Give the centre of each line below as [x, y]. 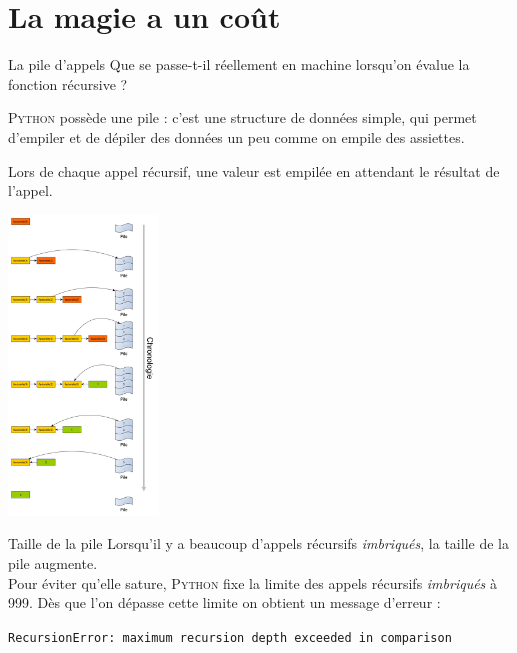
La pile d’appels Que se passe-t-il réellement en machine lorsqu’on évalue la [239, 64]
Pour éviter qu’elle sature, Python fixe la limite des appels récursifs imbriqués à [253, 582]
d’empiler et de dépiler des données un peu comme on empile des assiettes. [236, 136]
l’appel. [30, 190]
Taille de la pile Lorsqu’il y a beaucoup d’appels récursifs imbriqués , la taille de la [258, 543]
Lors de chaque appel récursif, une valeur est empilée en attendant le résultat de [254, 170]
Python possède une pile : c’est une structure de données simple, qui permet [242, 117]
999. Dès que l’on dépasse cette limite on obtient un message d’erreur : [224, 602]
